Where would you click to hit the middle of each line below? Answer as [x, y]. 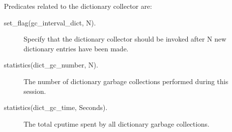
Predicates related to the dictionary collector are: [78, 6]
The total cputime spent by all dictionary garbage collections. [116, 123]
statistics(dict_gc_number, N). [51, 65]
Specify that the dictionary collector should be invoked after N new [125, 39]
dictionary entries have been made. [76, 48]
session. [35, 91]
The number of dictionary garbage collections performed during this [126, 81]
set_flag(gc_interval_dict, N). [50, 22]
